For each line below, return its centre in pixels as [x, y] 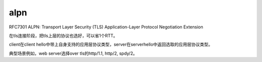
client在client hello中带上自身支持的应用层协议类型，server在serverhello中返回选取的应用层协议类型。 [111, 44]
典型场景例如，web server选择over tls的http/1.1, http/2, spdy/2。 [73, 53]
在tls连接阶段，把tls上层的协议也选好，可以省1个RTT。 [63, 36]
